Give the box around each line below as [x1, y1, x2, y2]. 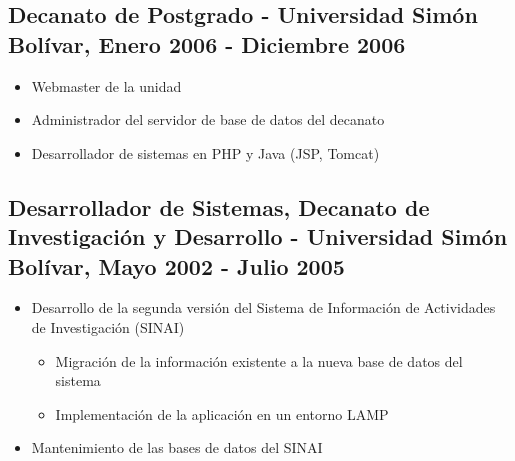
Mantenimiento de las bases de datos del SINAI [31, 437, 323, 458]
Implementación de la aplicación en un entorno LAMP [55, 403, 389, 424]
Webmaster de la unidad [31, 75, 182, 96]
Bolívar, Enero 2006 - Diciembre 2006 [8, 28, 406, 59]
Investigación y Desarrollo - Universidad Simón [8, 221, 508, 252]
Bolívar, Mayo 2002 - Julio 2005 [8, 250, 345, 281]
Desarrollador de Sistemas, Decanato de [8, 191, 430, 222]
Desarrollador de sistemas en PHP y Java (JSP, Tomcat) [31, 142, 380, 163]
